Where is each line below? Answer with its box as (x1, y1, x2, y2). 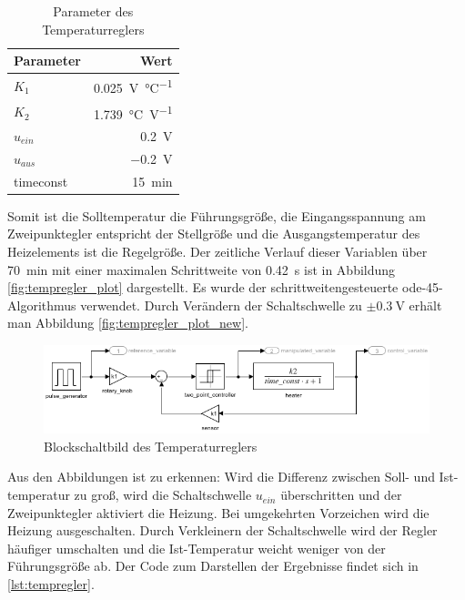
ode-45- (401, 278, 443, 297)
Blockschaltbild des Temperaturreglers (44, 436, 258, 455)
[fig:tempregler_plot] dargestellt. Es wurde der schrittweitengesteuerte (7, 278, 399, 297)
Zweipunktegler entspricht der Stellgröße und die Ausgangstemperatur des (7, 224, 420, 243)
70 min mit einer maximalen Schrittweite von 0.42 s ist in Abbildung (7, 259, 396, 279)
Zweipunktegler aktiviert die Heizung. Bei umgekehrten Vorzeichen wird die (7, 503, 430, 522)
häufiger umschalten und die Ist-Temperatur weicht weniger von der (7, 538, 386, 557)
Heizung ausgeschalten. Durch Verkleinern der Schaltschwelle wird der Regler (7, 521, 438, 540)
